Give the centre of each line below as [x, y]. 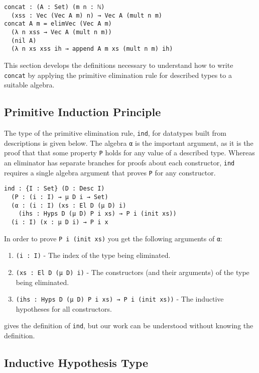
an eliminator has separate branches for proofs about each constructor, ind [119, 162]
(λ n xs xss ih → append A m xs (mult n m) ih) [92, 49]
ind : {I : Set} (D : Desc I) [54, 189]
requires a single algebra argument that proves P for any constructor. [110, 172]
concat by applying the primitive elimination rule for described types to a [118, 75]
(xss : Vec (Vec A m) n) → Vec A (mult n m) [87, 15]
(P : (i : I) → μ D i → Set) [60, 197]
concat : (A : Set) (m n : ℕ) [54, 7]
